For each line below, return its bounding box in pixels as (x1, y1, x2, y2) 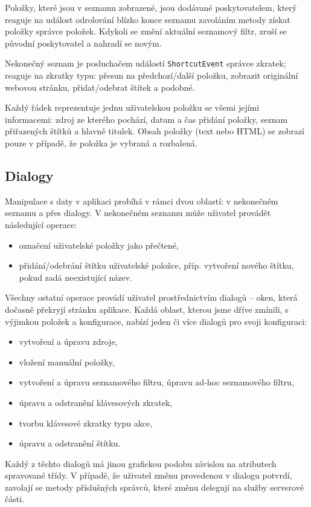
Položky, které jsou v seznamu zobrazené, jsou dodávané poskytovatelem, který (5, 1, 297, 13)
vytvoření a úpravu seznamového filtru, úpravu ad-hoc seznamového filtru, (19, 376, 294, 388)
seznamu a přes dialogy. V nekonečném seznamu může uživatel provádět (5, 206, 271, 219)
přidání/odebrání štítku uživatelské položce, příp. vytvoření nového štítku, (19, 259, 294, 272)
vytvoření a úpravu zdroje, (19, 335, 118, 348)
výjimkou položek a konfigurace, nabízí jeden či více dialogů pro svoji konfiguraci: (5, 315, 307, 327)
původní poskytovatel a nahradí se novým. (5, 36, 162, 49)
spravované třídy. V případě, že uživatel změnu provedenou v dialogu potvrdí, (5, 469, 292, 482)
